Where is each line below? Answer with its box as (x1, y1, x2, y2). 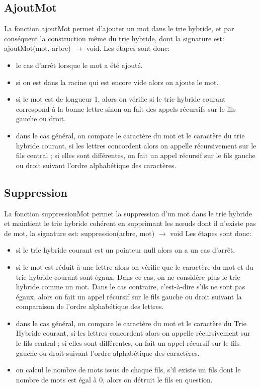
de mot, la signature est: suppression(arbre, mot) (4, 227, 155, 238)
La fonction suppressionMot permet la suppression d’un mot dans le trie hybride (4, 208, 252, 218)
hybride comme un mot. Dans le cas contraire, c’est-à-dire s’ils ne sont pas (16, 281, 245, 292)
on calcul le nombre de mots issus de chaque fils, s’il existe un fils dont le (16, 364, 241, 375)
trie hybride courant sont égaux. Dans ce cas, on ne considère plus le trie (16, 271, 240, 282)
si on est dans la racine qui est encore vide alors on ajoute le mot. (16, 76, 219, 87)
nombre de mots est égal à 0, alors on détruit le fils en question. (16, 374, 213, 384)
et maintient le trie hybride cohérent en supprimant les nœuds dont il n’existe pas (4, 218, 256, 228)
